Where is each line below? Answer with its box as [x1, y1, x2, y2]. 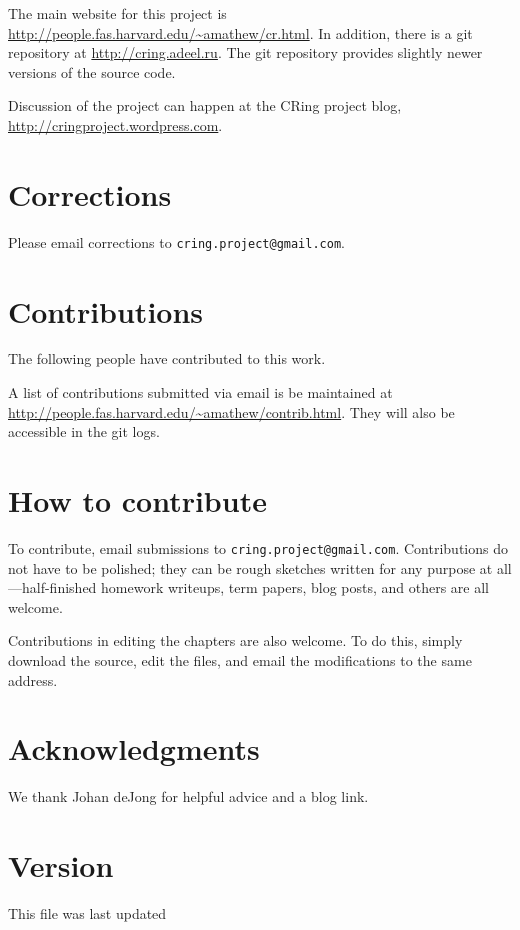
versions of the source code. [8, 61, 176, 82]
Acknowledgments [8, 728, 260, 769]
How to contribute [8, 480, 267, 521]
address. [8, 669, 58, 690]
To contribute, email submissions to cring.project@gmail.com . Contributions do [8, 537, 508, 558]
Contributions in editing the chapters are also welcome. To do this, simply [8, 630, 463, 651]
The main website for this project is [8, 3, 227, 23]
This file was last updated [8, 903, 167, 924]
